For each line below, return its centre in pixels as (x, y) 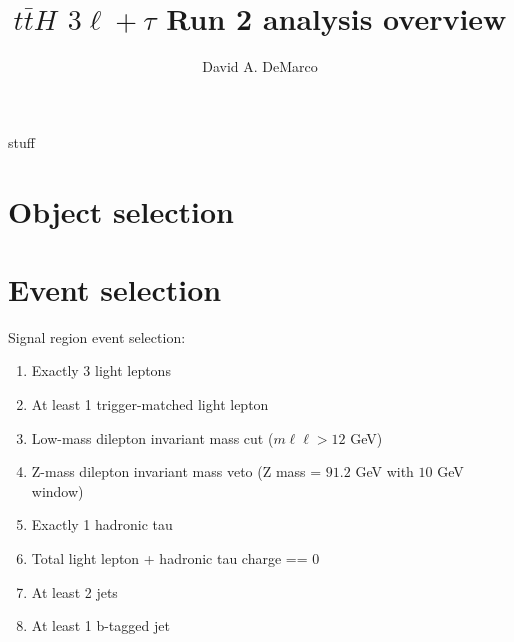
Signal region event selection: (97, 336)
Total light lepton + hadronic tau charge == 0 (175, 557)
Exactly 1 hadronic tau (102, 524)
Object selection (121, 210)
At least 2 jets (74, 591)
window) (57, 490)
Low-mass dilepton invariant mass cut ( (152, 437)
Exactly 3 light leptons (101, 370)
